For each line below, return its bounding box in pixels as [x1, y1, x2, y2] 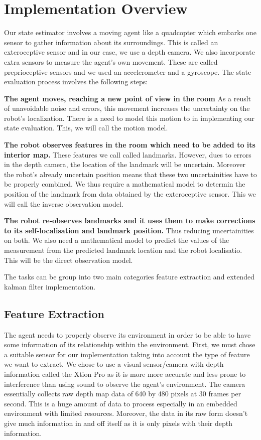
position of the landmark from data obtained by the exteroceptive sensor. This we [4, 189, 256, 199]
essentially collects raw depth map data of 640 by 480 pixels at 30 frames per [4, 388, 241, 399]
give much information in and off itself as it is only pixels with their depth [4, 417, 233, 428]
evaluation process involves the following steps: [4, 76, 148, 87]
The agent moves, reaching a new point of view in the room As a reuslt [4, 93, 251, 103]
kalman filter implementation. [4, 281, 96, 291]
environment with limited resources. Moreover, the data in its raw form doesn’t [4, 408, 248, 418]
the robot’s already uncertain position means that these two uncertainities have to [4, 169, 257, 179]
